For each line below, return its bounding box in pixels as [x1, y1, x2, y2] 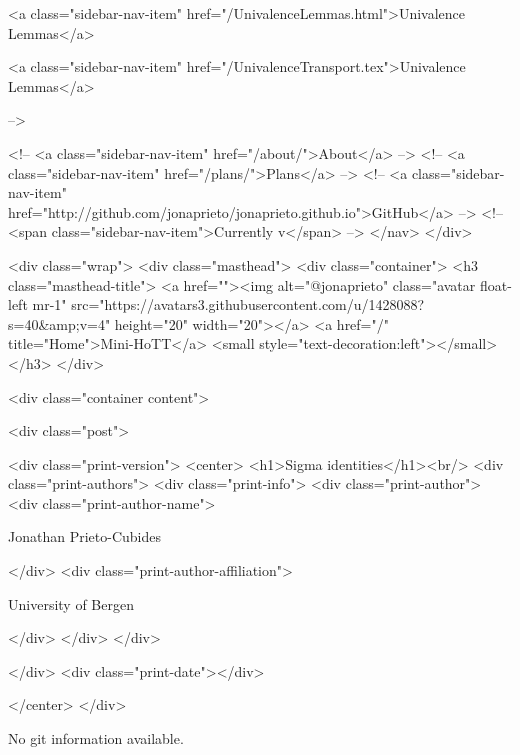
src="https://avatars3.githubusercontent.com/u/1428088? [71, 294, 425, 315]
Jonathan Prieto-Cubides [8, 526, 161, 547]
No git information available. [8, 728, 184, 749]
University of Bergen [8, 593, 134, 614]
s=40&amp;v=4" [8, 313, 111, 334]
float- [479, 274, 512, 295]
